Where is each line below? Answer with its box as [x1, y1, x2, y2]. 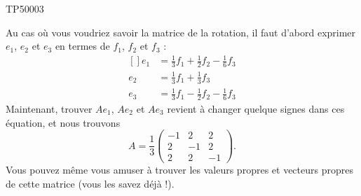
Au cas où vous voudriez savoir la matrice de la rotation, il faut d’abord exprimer [6, 24, 356, 39]
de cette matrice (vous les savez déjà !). [6, 176, 175, 190]
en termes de [55, 38, 110, 53]
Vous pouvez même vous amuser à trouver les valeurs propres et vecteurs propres [6, 162, 353, 177]
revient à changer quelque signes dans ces [167, 101, 345, 115]
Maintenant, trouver [6, 101, 93, 115]
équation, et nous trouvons [6, 115, 121, 129]
